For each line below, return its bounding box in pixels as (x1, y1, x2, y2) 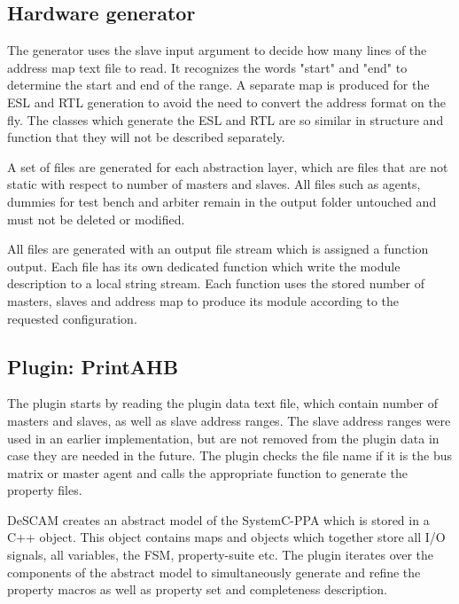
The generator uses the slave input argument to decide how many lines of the (7, 41, 427, 59)
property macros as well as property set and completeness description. (7, 580, 387, 599)
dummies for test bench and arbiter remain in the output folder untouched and (7, 192, 437, 210)
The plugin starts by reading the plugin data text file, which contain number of (7, 394, 439, 412)
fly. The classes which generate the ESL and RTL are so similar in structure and (7, 110, 444, 129)
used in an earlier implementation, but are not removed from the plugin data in (7, 428, 440, 447)
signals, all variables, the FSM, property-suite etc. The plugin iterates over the (7, 545, 434, 564)
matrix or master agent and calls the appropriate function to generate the (7, 463, 408, 482)
